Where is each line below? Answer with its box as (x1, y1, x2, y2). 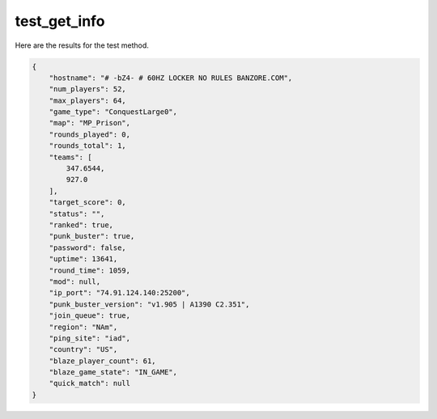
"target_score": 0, (49, 198, 127, 207)
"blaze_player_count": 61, (49, 356, 157, 366)
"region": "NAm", (49, 322, 118, 332)
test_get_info (15, 12, 105, 30)
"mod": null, (49, 277, 101, 286)
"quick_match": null (49, 379, 131, 388)
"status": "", (49, 209, 105, 218)
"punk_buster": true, (49, 231, 135, 241)
